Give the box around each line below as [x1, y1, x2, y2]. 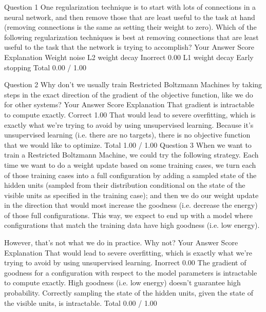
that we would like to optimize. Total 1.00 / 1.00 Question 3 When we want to [4, 139, 252, 150]
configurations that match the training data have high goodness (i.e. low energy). [4, 220, 260, 230]
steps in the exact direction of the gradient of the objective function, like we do [4, 89, 253, 100]
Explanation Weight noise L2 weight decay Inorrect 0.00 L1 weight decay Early [4, 51, 254, 62]
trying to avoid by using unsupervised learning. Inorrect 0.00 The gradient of [4, 257, 246, 268]
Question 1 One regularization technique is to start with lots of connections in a [4, 2, 256, 12]
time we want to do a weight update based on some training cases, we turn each [4, 159, 256, 170]
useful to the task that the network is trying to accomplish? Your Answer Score [4, 42, 255, 52]
